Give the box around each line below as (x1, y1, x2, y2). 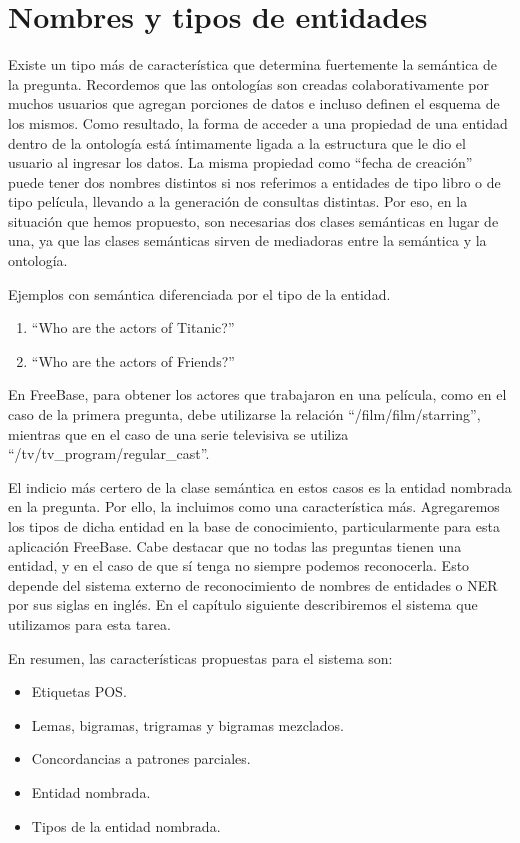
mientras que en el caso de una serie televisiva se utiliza (8, 423, 349, 444)
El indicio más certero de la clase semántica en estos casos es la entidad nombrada (8, 476, 512, 497)
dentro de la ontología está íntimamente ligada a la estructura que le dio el (8, 132, 466, 153)
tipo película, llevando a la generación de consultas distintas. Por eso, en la (8, 191, 468, 212)
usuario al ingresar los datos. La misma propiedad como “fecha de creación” (8, 152, 473, 173)
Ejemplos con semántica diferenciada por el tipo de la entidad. (8, 283, 391, 304)
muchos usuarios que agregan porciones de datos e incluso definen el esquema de (8, 93, 500, 114)
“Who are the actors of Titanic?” (31, 317, 235, 338)
